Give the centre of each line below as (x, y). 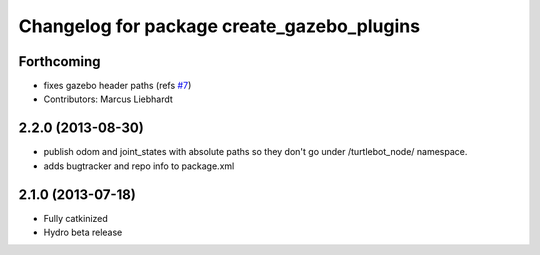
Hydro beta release (83, 232)
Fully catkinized (76, 218)
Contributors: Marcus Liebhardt (108, 99)
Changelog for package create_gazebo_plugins (219, 26)
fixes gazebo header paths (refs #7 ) (117, 86)
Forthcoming (59, 61)
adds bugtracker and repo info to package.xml (139, 166)
